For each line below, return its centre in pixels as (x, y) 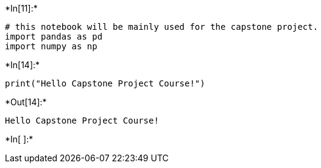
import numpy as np (51, 46)
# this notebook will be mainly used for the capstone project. (162, 27)
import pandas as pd (54, 37)
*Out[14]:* (26, 102)
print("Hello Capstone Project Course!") (105, 83)
